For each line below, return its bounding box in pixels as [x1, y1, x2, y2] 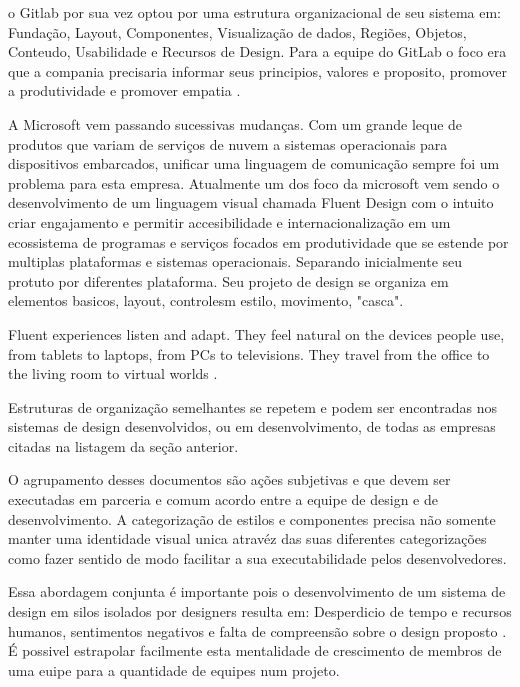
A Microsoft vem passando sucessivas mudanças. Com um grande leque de [8, 113, 463, 134]
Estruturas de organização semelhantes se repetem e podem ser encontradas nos [8, 396, 498, 417]
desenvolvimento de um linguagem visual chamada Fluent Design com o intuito [8, 192, 494, 213]
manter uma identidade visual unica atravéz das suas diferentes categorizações [8, 528, 487, 549]
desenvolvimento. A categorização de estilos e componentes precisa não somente [8, 508, 496, 529]
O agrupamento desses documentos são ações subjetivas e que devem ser [8, 469, 451, 490]
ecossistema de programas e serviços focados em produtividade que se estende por [8, 231, 509, 252]
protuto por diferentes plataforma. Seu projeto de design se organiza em [8, 270, 449, 291]
